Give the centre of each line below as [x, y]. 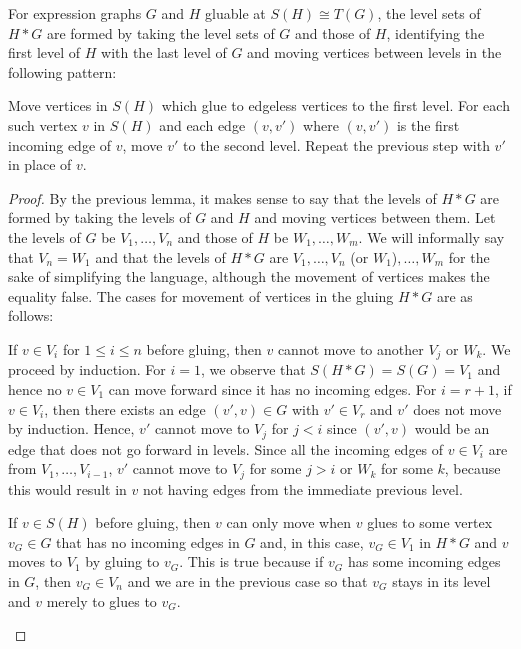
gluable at [235, 13]
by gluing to [122, 561]
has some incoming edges [424, 561]
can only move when [288, 522]
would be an [452, 428]
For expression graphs [75, 13]
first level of [44, 52]
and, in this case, [312, 541]
